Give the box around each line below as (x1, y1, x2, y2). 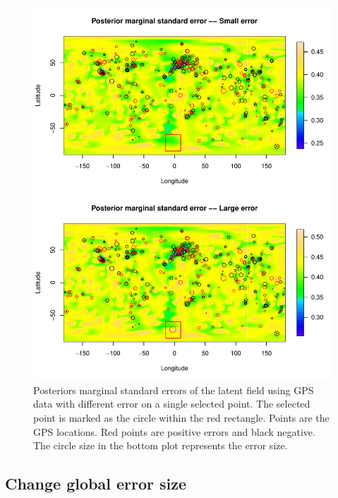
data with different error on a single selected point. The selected (33, 396, 310, 411)
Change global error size (5, 473, 187, 494)
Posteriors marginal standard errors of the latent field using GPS (33, 382, 314, 397)
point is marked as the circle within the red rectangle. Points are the (33, 410, 330, 425)
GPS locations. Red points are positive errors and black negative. (33, 424, 315, 439)
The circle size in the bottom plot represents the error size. (33, 438, 288, 453)
